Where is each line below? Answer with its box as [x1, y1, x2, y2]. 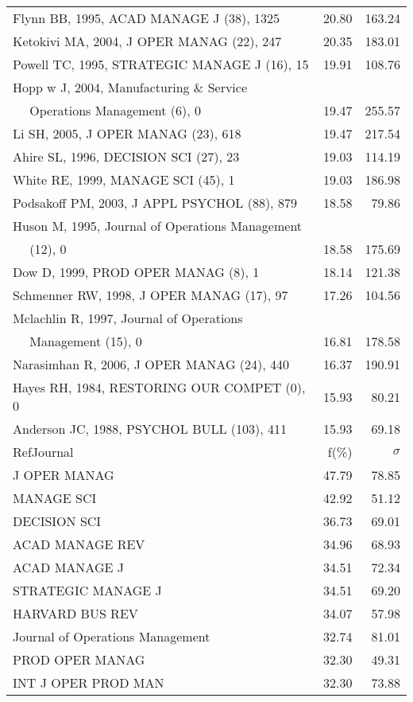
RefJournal [13, 443, 74, 461]
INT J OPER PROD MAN [13, 673, 164, 692]
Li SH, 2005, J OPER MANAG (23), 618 [13, 124, 241, 142]
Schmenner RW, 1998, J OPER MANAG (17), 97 [13, 286, 288, 304]
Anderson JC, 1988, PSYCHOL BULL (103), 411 [13, 419, 288, 438]
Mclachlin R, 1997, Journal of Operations [13, 309, 243, 327]
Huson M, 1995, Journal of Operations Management [13, 216, 303, 235]
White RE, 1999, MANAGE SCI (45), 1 [13, 170, 235, 189]
